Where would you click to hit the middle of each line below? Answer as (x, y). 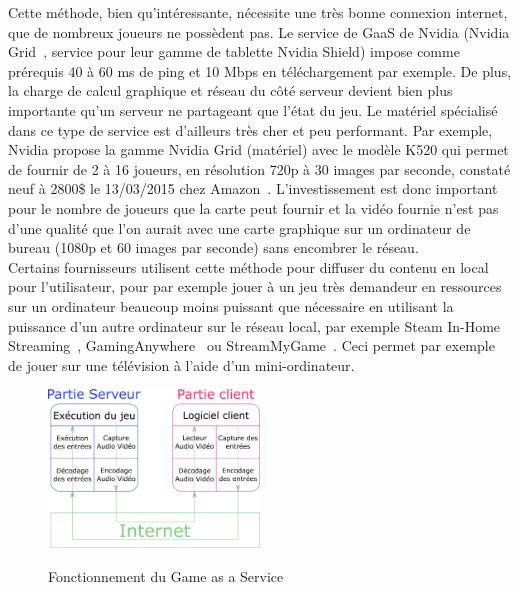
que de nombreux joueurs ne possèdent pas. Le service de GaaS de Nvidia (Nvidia (259, 31)
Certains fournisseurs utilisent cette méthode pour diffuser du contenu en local (248, 266)
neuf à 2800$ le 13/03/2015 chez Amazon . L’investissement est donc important (253, 188)
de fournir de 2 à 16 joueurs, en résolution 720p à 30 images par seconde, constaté (259, 168)
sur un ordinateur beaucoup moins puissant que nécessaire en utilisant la (231, 305)
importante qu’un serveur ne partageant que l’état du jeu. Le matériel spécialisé (253, 109)
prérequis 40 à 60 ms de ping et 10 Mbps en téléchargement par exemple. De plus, (260, 70)
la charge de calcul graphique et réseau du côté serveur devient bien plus (230, 90)
